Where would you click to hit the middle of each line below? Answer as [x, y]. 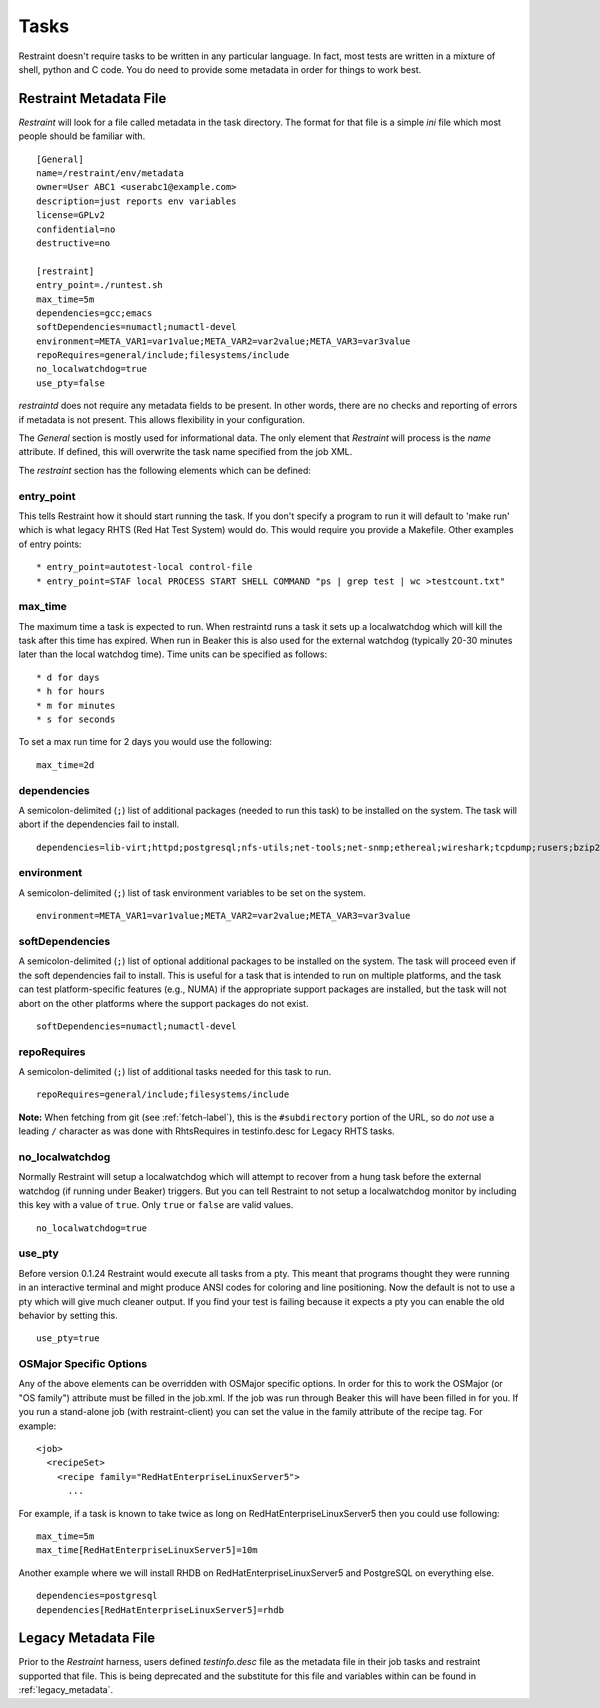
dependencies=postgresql [97, 1596]
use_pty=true [68, 1338]
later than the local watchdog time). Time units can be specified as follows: [173, 654]
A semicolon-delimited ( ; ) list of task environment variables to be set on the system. [192, 892]
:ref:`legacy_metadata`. [66, 1690]
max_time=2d [65, 764]
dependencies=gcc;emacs [94, 313]
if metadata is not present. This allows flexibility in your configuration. [161, 419]
